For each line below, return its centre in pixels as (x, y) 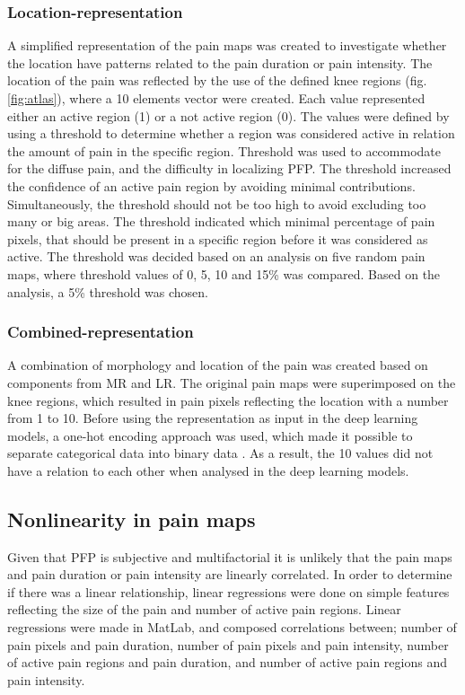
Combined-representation (101, 332)
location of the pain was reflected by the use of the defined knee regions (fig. (217, 80)
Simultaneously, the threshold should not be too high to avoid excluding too (217, 203)
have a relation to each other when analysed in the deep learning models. (208, 470)
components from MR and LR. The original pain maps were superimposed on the (232, 382)
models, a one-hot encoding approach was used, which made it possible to (210, 435)
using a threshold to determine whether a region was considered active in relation (231, 133)
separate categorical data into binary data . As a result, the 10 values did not (220, 453)
